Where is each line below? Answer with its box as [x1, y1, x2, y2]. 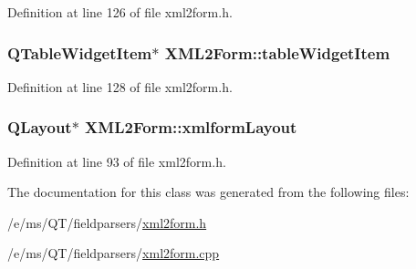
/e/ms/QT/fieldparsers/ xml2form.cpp [7, 243, 220, 263]
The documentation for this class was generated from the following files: [7, 182, 410, 202]
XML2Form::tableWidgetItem [164, 41, 390, 64]
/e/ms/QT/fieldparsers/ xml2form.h [7, 212, 207, 232]
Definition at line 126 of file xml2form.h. [7, 3, 233, 21]
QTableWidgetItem [7, 41, 152, 64]
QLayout [7, 116, 72, 139]
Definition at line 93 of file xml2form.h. [7, 151, 226, 171]
